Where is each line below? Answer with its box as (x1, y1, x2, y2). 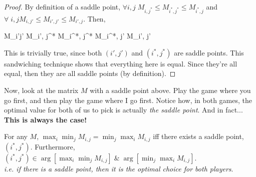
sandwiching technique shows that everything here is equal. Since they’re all (4, 58, 237, 68)
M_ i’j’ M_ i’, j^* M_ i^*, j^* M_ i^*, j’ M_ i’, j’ (4, 30, 151, 41)
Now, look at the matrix (4, 84, 79, 95)
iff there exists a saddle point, (153, 131, 244, 141)
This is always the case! (4, 114, 87, 124)
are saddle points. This (174, 47, 244, 57)
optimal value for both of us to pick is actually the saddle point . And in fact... (4, 104, 243, 115)
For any (4, 131, 28, 141)
